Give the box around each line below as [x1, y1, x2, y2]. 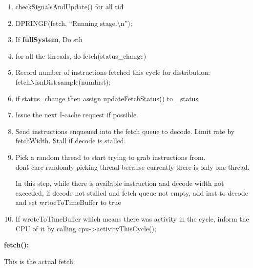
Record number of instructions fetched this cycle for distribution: [15, 67, 210, 77]
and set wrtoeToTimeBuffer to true [15, 197, 121, 207]
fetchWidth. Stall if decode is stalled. [15, 135, 126, 146]
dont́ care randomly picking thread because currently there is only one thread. [15, 161, 250, 172]
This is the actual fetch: [4, 256, 75, 266]
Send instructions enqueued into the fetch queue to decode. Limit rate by [15, 126, 235, 136]
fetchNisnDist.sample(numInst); [15, 76, 110, 87]
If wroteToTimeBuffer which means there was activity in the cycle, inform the [15, 213, 249, 223]
